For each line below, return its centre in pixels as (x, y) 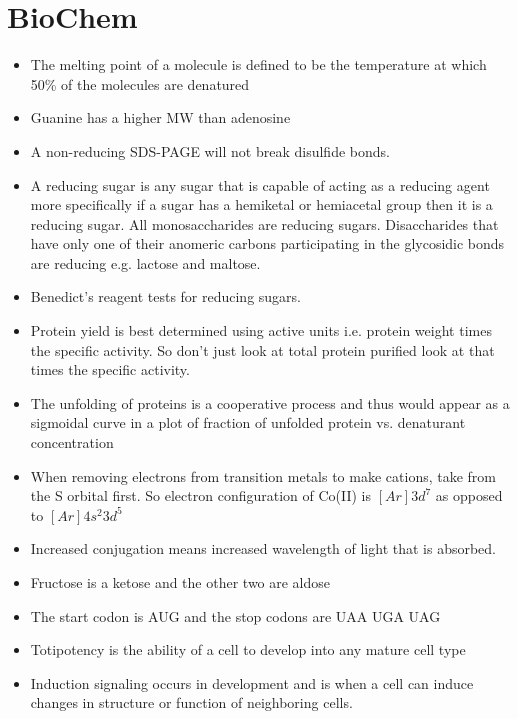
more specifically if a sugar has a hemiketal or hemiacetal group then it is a (261, 204)
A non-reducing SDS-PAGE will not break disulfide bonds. (210, 150)
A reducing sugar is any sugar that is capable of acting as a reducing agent (260, 184)
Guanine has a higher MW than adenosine (160, 117)
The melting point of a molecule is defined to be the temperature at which (258, 64)
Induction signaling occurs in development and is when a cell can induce (252, 682)
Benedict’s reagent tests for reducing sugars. (166, 296)
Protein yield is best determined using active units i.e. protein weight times (261, 330)
